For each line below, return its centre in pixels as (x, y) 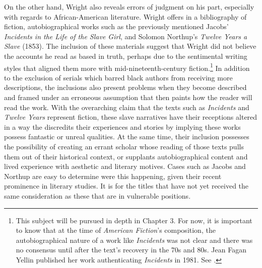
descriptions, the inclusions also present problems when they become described (125, 87)
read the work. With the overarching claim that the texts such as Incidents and (127, 107)
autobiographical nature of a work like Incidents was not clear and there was (134, 240)
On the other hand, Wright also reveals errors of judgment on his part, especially (129, 7)
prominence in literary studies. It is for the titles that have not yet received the (126, 186)
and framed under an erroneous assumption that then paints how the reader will (128, 97)
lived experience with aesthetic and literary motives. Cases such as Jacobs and (125, 166)
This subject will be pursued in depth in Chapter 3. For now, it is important (134, 220)
